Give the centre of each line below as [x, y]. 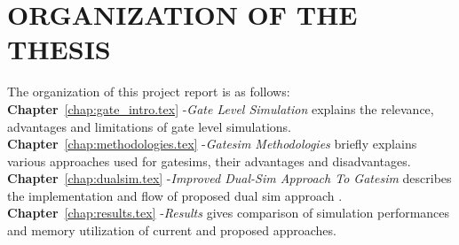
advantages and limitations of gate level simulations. [149, 126]
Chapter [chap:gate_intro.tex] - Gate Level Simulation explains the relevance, [221, 108]
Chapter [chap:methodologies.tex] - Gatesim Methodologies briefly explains [212, 144]
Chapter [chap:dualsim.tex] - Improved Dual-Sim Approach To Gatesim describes [229, 178]
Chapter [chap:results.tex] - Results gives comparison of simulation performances [229, 213]
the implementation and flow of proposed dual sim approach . [175, 195]
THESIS [59, 49]
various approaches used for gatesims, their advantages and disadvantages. [209, 161]
